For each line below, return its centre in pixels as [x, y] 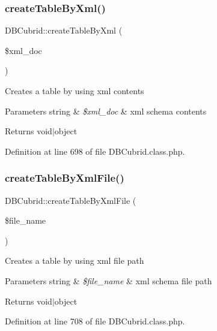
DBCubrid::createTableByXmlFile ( [71, 200]
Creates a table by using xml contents [75, 91]
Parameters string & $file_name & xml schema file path [108, 280]
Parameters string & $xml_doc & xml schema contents [106, 111]
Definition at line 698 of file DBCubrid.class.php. [95, 151]
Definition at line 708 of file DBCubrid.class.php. [95, 321]
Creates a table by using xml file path [75, 261]
